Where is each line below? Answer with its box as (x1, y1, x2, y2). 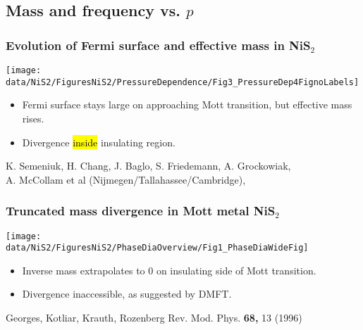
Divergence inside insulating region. (22, 134, 176, 149)
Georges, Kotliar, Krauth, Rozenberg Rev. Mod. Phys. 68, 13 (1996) (6, 310, 302, 324)
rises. (22, 110, 44, 125)
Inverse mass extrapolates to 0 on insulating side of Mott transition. (22, 262, 316, 277)
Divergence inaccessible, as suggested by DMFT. (22, 286, 232, 301)
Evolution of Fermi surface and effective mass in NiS (6, 36, 311, 53)
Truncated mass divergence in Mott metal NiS (6, 202, 276, 220)
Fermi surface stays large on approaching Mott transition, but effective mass (22, 97, 352, 112)
